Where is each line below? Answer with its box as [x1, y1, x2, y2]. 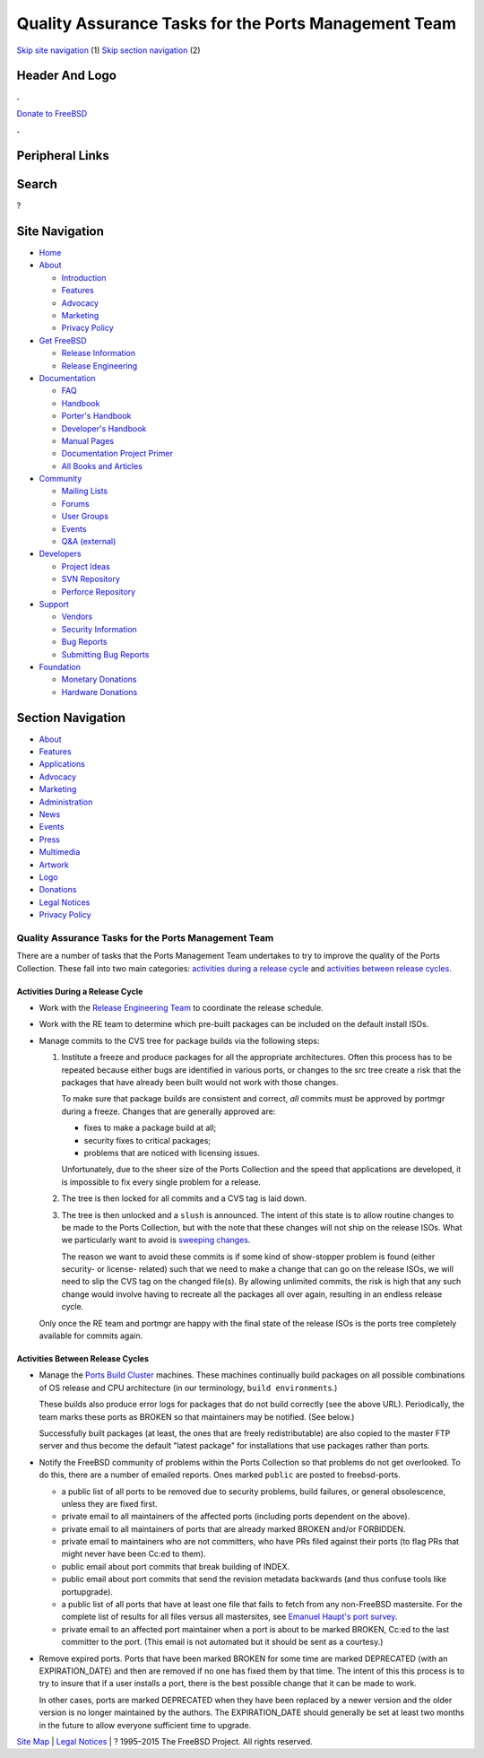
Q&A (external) [61, 536, 117, 547]
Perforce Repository [61, 586, 136, 596]
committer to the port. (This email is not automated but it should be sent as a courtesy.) [61, 1637, 384, 1648]
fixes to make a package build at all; [83, 1122, 217, 1134]
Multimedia [39, 847, 81, 857]
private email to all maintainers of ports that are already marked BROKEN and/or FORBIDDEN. [61, 1523, 406, 1534]
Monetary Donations [61, 674, 137, 685]
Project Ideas [61, 561, 111, 571]
